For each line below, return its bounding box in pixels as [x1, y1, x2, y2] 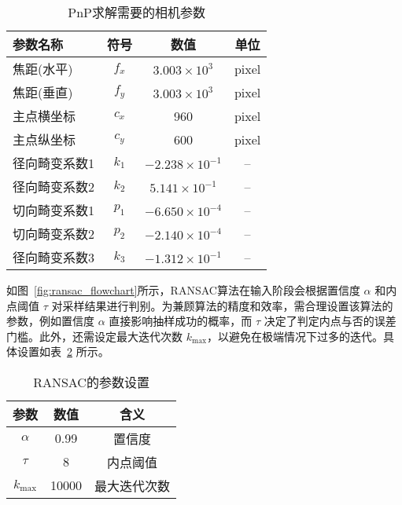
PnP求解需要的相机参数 [68, 3, 205, 21]
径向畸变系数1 [13, 154, 95, 172]
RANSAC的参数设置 [33, 372, 149, 391]
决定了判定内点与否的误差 [264, 313, 396, 329]
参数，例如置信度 [6, 313, 94, 329]
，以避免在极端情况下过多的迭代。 [206, 328, 383, 344]
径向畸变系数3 [13, 248, 95, 266]
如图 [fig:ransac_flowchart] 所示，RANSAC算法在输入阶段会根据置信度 [6, 282, 360, 298]
